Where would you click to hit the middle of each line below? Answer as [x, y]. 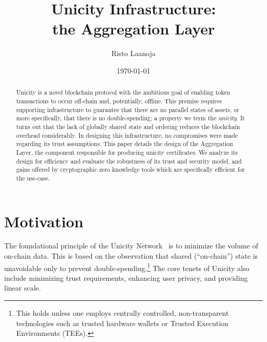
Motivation [44, 221]
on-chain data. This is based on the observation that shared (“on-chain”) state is [131, 256]
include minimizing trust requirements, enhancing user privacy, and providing [126, 277]
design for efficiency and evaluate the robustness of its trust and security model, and [129, 161]
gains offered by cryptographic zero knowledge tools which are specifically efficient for [130, 169]
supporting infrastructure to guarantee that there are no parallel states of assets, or [128, 109]
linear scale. [23, 288]
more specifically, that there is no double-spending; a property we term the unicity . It [130, 118]
